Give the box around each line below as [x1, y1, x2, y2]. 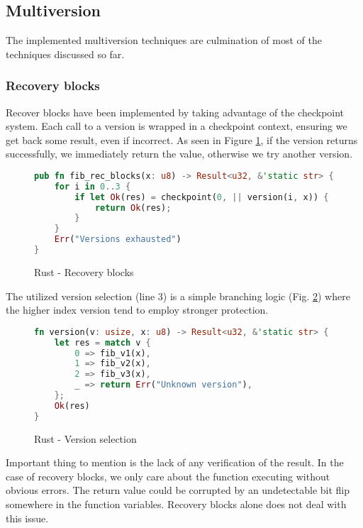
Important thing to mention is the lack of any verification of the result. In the [6, 455, 344, 470]
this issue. [6, 510, 49, 525]
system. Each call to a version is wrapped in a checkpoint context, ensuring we [6, 119, 347, 133]
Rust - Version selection [34, 431, 137, 446]
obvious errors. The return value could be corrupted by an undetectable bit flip [6, 483, 350, 497]
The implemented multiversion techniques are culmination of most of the [6, 33, 322, 48]
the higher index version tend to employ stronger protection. [6, 302, 269, 317]
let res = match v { [54, 337, 151, 348]
